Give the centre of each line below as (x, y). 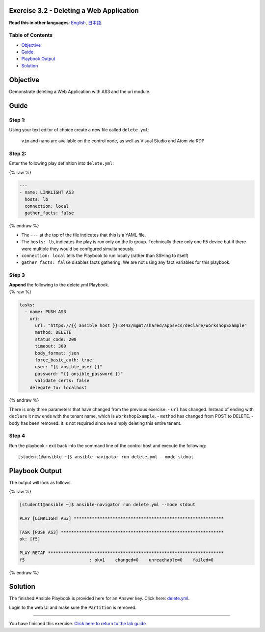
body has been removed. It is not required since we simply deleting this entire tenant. (95, 423)
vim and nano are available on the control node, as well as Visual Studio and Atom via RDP (113, 141)
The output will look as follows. (40, 483)
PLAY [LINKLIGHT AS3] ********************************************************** (122, 519)
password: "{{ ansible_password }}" (79, 374)
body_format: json (57, 353)
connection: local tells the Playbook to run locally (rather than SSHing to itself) (105, 255)
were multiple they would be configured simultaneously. (78, 249)
